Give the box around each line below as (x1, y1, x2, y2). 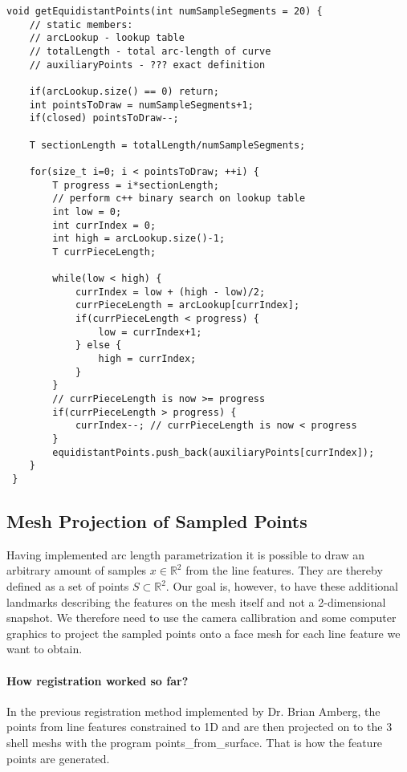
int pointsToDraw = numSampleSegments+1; (29, 99, 254, 111)
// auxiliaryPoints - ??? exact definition (29, 59, 266, 71)
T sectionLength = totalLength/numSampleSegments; (29, 139, 306, 151)
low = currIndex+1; (98, 326, 202, 338)
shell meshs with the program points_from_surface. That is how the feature (6, 733, 383, 750)
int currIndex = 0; (52, 219, 157, 231)
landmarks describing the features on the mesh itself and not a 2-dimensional (6, 593, 386, 610)
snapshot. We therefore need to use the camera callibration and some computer (6, 609, 397, 626)
